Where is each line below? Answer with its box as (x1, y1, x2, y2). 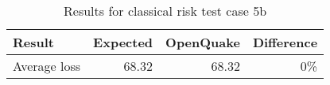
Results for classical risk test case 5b (64, 2, 267, 20)
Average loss (13, 57, 81, 75)
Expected (93, 33, 153, 51)
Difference (252, 33, 318, 51)
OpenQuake (165, 33, 240, 51)
